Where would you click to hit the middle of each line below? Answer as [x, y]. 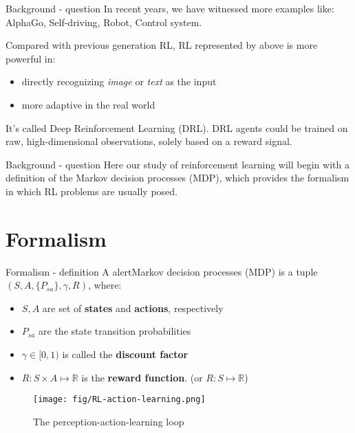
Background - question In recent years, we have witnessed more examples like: [170, 8]
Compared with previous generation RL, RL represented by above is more [162, 45]
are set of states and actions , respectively [133, 308]
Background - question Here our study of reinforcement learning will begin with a [177, 164]
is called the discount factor [125, 354]
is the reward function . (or [142, 377]
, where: [105, 285]
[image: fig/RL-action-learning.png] [119, 400]
